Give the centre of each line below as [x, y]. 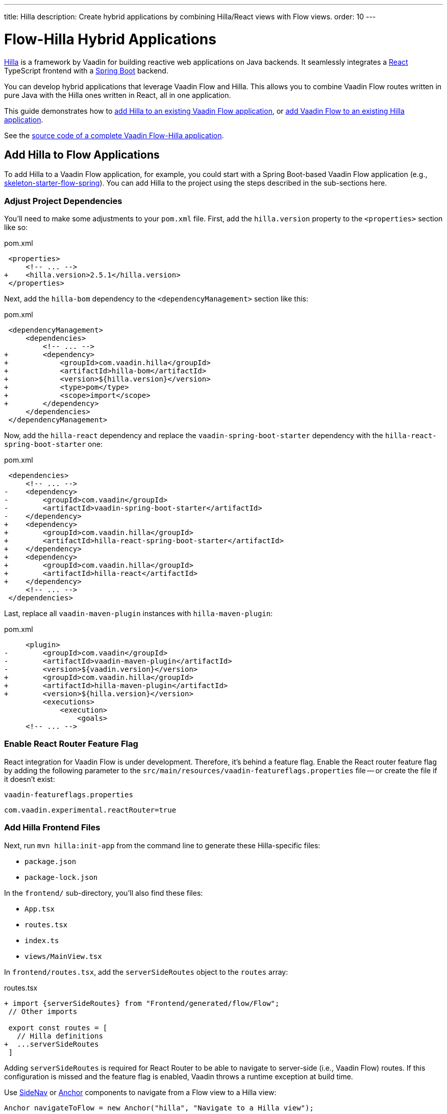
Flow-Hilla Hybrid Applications [110, 39]
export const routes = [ [58, 1028]
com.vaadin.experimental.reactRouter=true [90, 810]
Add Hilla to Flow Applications [82, 155]
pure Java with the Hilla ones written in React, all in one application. [118, 95]
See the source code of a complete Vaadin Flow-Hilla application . [114, 135]
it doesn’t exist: [30, 779]
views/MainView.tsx [63, 956]
